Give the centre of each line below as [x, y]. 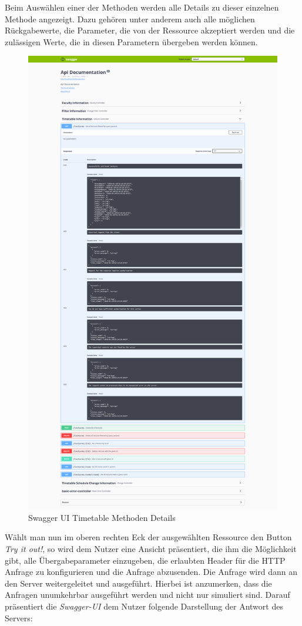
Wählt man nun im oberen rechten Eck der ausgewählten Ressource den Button [148, 537]
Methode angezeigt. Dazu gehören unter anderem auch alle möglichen [130, 18]
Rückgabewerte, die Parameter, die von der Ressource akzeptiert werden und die [150, 30]
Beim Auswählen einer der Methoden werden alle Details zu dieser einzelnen [142, 7]
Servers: [19, 617]
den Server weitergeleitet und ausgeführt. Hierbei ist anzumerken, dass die [138, 583]
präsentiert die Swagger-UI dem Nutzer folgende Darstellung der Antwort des [144, 606]
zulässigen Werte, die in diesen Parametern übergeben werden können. [131, 41]
